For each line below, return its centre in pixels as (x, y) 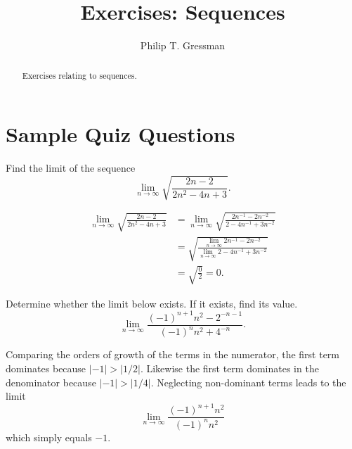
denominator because (51, 382)
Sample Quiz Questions (120, 134)
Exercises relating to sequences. (79, 75)
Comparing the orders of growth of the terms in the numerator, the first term (173, 354)
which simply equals (49, 437)
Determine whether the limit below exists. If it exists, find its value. (152, 303)
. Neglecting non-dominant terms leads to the (248, 382)
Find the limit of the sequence (71, 168)
